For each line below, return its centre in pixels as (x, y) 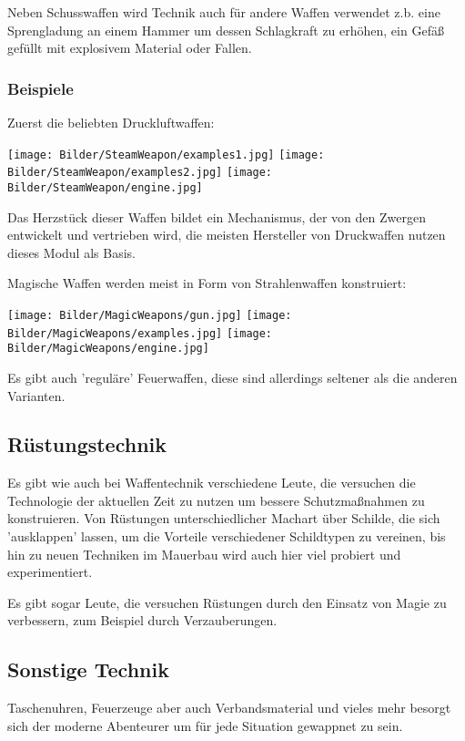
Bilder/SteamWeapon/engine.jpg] (105, 187)
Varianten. (36, 395)
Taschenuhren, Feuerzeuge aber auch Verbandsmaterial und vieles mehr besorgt (229, 708)
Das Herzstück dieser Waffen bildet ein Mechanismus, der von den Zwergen (217, 216)
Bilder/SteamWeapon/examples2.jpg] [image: (140, 173)
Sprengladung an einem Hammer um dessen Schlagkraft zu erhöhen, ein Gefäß (226, 30)
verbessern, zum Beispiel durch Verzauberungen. (142, 620)
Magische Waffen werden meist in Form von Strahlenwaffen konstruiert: (207, 283)
